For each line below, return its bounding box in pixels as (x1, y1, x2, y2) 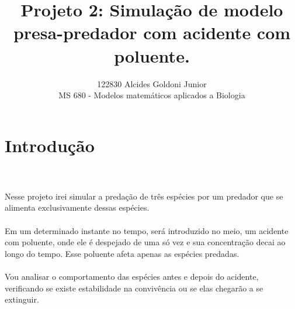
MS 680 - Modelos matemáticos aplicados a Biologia (58, 89, 245, 101)
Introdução (5, 133, 95, 157)
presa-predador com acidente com (13, 20, 291, 44)
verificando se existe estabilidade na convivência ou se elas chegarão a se (5, 281, 263, 294)
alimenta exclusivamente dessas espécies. (5, 201, 150, 214)
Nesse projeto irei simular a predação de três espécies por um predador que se (5, 190, 283, 202)
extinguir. (5, 293, 39, 305)
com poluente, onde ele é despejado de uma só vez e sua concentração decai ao (5, 236, 286, 248)
